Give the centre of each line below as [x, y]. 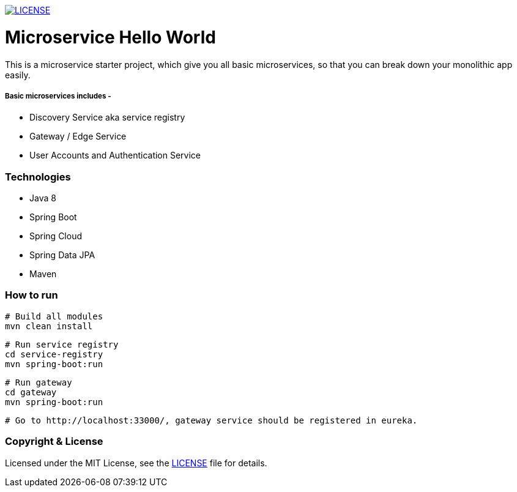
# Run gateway [39, 382]
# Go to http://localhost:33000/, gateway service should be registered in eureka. [211, 420]
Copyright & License [54, 442]
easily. [18, 75]
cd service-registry [54, 354]
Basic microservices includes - [58, 96]
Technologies [38, 177]
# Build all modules [54, 316]
